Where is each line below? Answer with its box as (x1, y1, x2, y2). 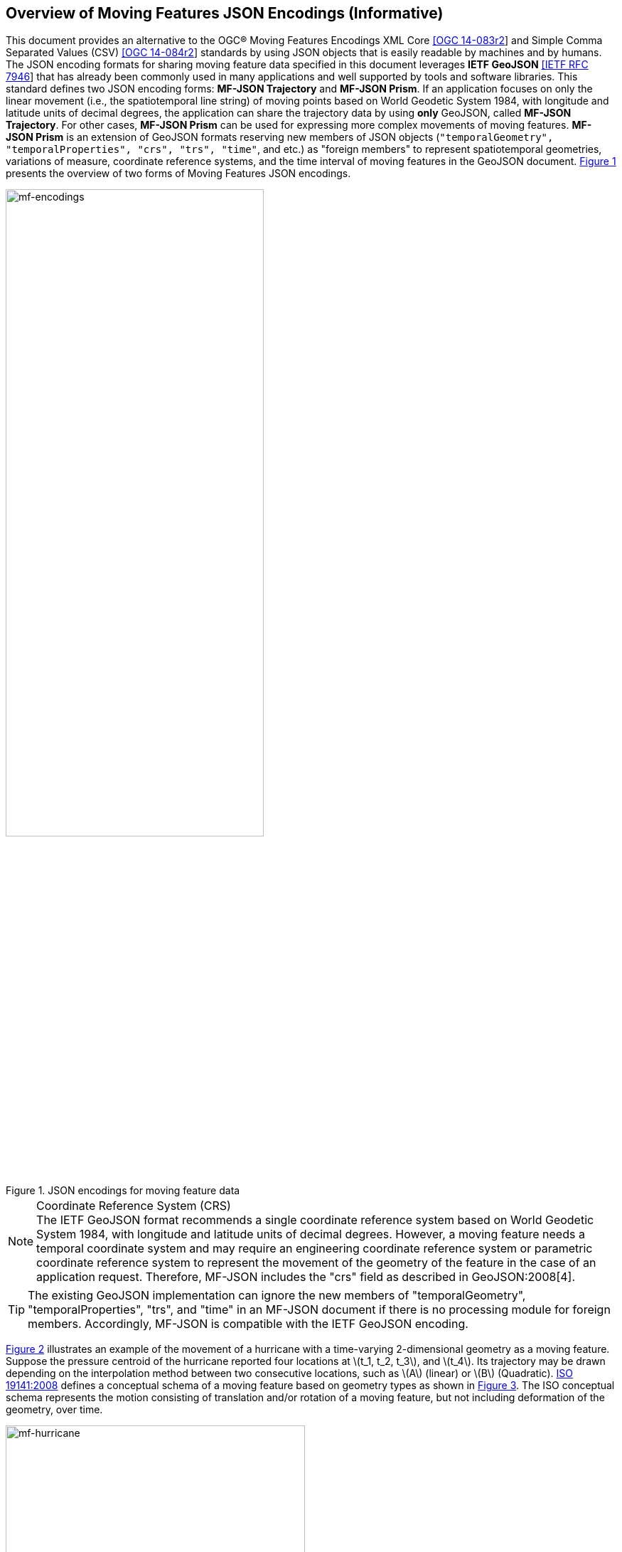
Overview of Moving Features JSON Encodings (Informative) (6, 4, 444, 22)
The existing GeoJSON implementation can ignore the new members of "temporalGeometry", (28, 1288, 526, 1303)
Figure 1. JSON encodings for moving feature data (6, 1184, 240, 1197)
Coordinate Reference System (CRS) (36, 1198, 231, 1213)
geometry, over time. (6, 1403, 103, 1416)
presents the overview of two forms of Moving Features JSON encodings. (6, 167, 351, 180)
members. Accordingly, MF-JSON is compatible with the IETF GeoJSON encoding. (28, 1317, 468, 1332)
